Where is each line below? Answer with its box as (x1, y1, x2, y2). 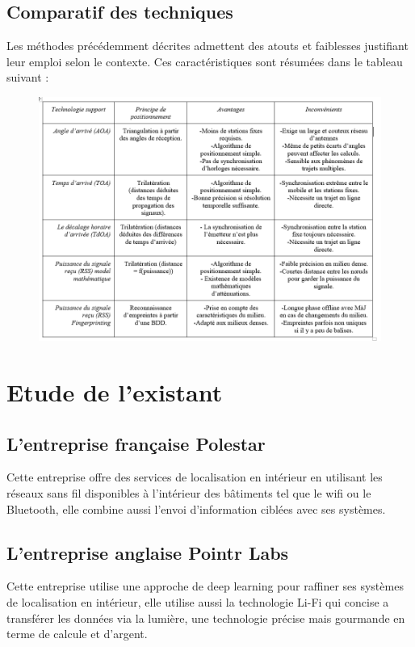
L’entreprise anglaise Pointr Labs (6, 540, 289, 565)
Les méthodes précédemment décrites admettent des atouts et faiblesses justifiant (6, 37, 409, 54)
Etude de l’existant (6, 375, 223, 408)
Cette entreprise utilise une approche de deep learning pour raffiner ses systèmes (6, 578, 404, 594)
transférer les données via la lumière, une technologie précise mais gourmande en (6, 609, 405, 626)
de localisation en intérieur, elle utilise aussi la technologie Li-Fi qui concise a (6, 593, 389, 610)
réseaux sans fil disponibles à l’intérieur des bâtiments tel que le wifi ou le (6, 484, 371, 501)
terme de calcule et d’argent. (6, 625, 148, 642)
